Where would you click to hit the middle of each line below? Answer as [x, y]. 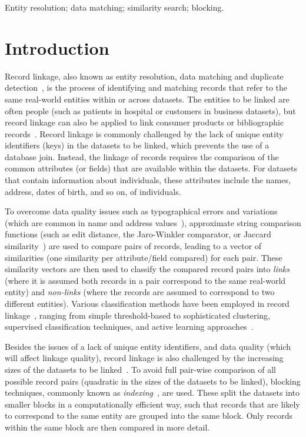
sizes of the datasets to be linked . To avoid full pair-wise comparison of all [140, 369]
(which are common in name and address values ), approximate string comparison [153, 222]
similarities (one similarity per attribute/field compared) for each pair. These [144, 257]
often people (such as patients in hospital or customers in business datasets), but [150, 110]
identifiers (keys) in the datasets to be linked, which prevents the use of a [137, 145]
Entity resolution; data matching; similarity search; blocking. [114, 7]
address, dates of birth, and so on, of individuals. [93, 191]
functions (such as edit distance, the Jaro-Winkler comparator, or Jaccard [138, 234]
